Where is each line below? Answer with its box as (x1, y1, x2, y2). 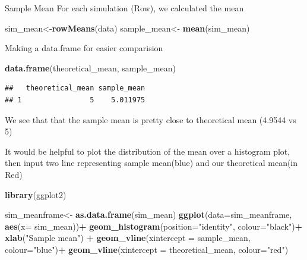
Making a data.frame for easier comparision (5, 42, 163, 54)
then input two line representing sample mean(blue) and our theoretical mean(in (5, 156, 298, 169)
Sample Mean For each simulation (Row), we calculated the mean (5, 2, 244, 14)
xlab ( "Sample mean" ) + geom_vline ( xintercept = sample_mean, (5, 231, 251, 244)
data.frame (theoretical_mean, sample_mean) (5, 61, 176, 74)
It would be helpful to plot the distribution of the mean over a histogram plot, (5, 145, 290, 157)
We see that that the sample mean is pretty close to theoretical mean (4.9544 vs (5, 113, 296, 126)
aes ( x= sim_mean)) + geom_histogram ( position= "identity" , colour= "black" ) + (5, 220, 303, 232)
